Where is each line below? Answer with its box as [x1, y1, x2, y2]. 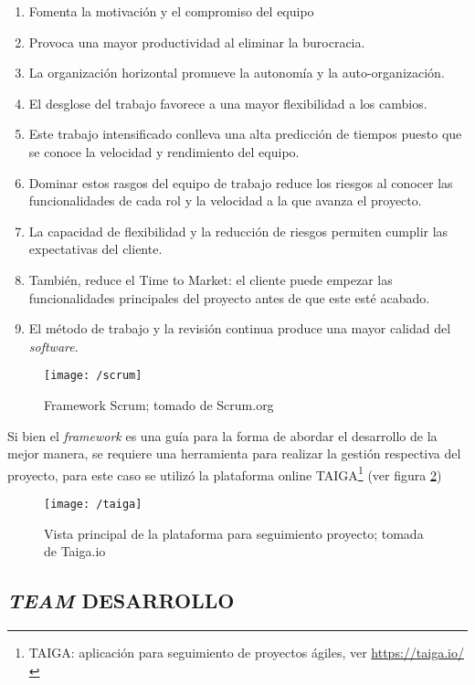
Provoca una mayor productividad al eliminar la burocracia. [28, 32, 365, 51]
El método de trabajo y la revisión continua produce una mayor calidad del [28, 319, 451, 338]
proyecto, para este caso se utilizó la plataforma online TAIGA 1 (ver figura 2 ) [7, 462, 442, 484]
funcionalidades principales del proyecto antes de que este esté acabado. [28, 288, 430, 307]
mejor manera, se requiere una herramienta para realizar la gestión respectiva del [7, 444, 461, 463]
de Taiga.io [44, 542, 106, 561]
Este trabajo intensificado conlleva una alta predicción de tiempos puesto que [28, 124, 462, 143]
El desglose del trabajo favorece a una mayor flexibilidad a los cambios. [28, 93, 427, 112]
